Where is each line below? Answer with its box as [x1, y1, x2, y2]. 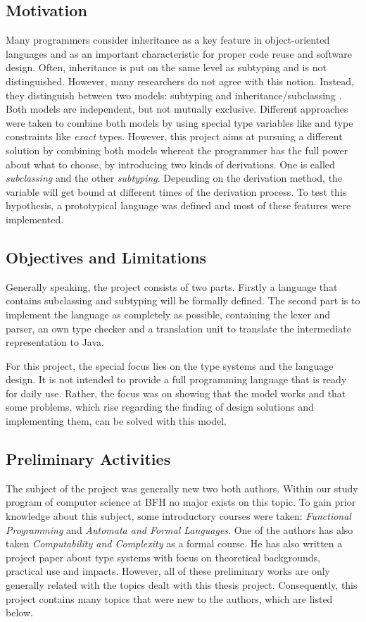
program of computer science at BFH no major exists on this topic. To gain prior [6, 495, 356, 509]
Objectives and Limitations [6, 246, 207, 268]
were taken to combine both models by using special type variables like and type [6, 115, 353, 130]
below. [6, 605, 33, 620]
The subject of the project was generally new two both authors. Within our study [6, 480, 358, 495]
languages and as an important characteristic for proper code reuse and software [6, 46, 352, 61]
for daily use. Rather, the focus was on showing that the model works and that [6, 385, 346, 400]
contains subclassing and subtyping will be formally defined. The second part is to [6, 293, 360, 308]
